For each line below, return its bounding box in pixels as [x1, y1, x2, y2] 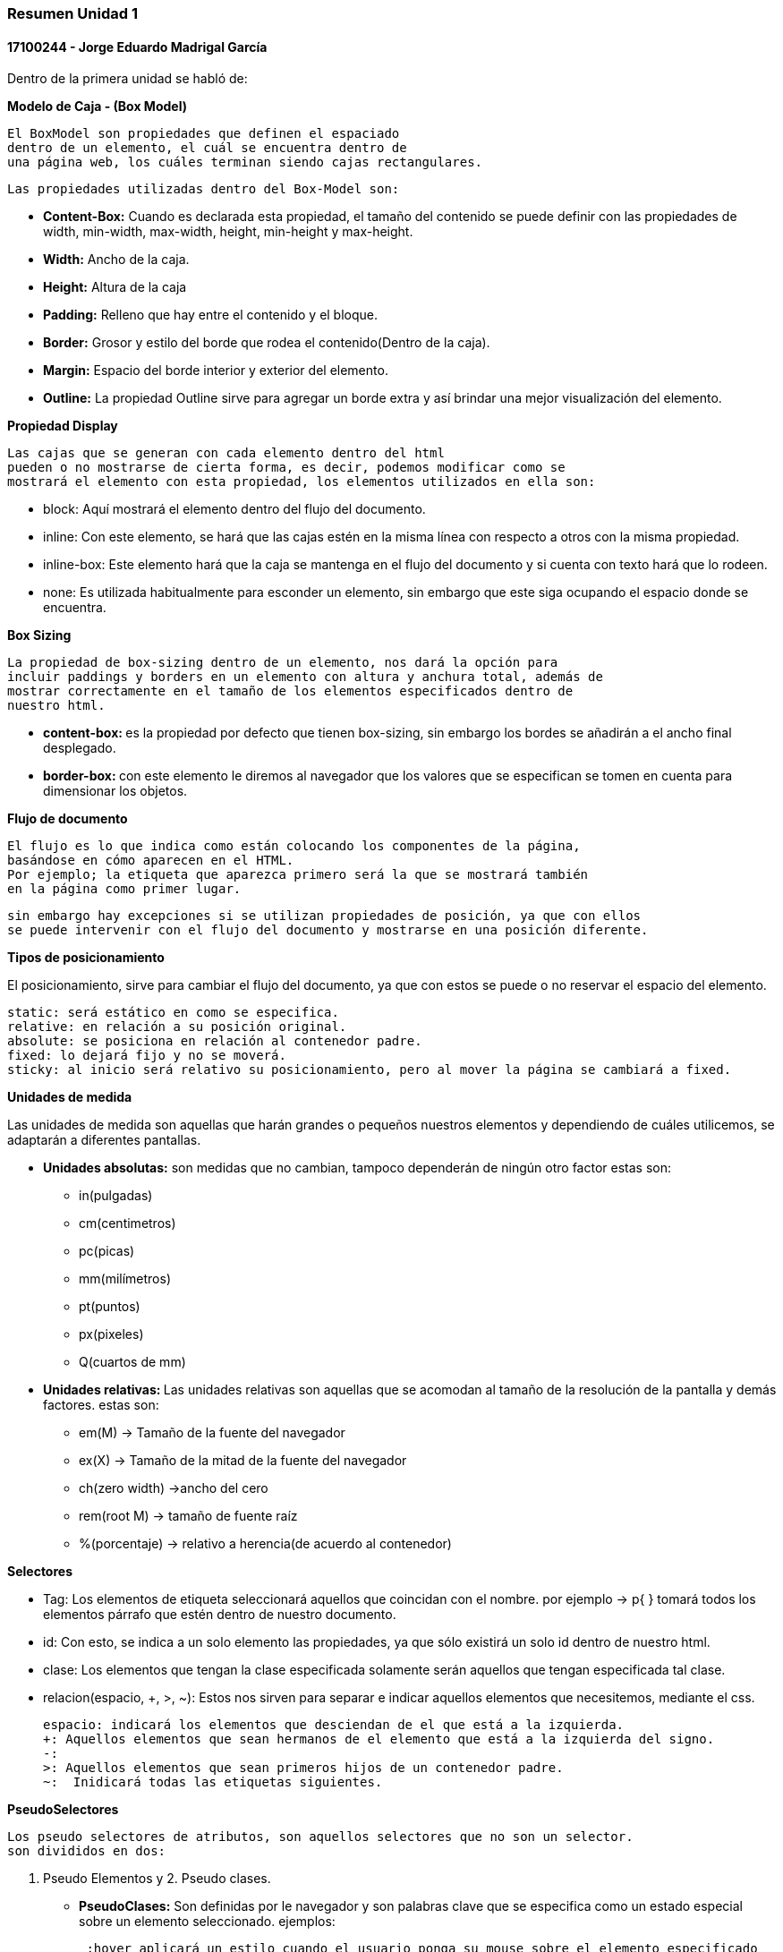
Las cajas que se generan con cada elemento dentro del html [7, 446, 445, 461]
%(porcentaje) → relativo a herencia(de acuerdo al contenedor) [79, 1536, 452, 1552]
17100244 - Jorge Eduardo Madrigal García [7, 38, 268, 55]
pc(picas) [79, 1243, 135, 1259]
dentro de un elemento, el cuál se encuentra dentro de [7, 141, 407, 156]
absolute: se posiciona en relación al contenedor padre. [7, 1034, 422, 1049]
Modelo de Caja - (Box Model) [7, 98, 187, 115]
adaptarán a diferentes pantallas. [7, 1132, 201, 1148]
